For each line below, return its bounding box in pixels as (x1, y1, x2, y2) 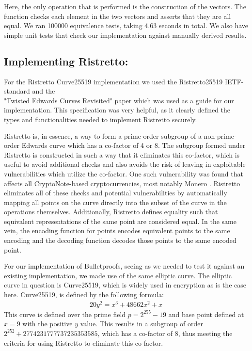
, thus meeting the (178, 328, 233, 338)
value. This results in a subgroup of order (80, 319, 203, 329)
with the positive (22, 319, 73, 329)
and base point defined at (168, 309, 244, 319)
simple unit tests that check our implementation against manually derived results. (4, 30, 247, 40)
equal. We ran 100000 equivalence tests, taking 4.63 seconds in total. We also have (4, 20, 248, 31)
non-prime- (204, 130, 236, 141)
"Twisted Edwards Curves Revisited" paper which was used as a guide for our (4, 95, 234, 105)
